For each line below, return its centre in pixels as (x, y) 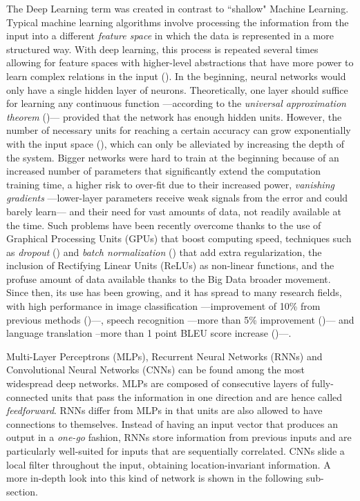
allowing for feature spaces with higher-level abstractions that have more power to (180, 62)
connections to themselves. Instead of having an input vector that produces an (172, 423)
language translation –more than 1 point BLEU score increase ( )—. (149, 333)
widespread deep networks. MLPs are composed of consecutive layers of (158, 383)
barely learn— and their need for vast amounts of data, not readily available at (174, 211)
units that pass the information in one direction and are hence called (197, 396)
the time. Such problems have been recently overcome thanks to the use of (164, 225)
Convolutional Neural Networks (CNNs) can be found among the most (155, 370)
